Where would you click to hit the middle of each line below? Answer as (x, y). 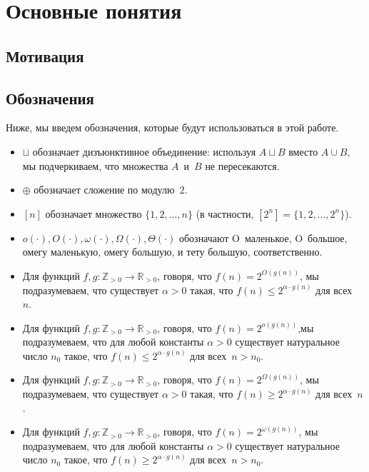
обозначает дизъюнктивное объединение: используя (144, 151)
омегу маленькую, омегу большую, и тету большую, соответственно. (172, 252)
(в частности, (225, 213)
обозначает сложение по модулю (104, 190)
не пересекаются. (242, 165)
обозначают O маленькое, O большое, (263, 237)
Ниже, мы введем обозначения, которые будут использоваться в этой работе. (172, 127)
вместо (303, 151)
